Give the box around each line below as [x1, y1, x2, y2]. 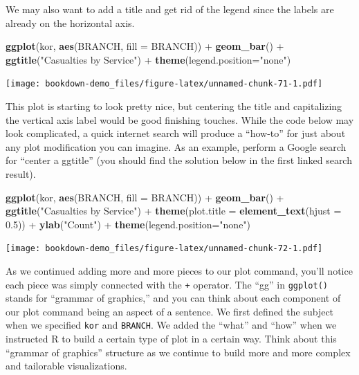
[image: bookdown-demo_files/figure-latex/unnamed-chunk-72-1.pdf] [6, 244, 323, 254]
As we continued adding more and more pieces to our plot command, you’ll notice [6, 264, 353, 278]
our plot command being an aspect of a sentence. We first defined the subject [6, 304, 334, 318]
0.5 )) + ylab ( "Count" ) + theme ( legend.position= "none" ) [6, 217, 251, 231]
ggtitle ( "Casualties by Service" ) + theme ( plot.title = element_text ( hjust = [6, 203, 342, 218]
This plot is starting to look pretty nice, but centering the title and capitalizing [6, 99, 342, 113]
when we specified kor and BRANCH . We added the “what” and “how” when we [6, 318, 337, 332]
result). [6, 167, 36, 181]
